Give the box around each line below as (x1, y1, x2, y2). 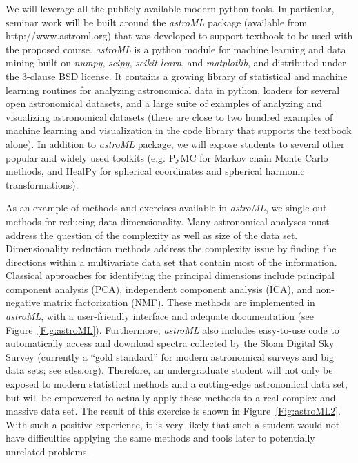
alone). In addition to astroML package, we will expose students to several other (6, 136, 345, 151)
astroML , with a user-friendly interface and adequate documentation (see (6, 309, 314, 323)
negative (6, 295, 41, 310)
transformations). (6, 177, 79, 191)
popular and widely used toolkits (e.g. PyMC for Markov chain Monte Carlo (6, 150, 328, 164)
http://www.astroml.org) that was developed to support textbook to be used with (6, 28, 353, 43)
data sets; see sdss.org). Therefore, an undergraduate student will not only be (6, 363, 333, 377)
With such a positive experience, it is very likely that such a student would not (6, 417, 340, 431)
